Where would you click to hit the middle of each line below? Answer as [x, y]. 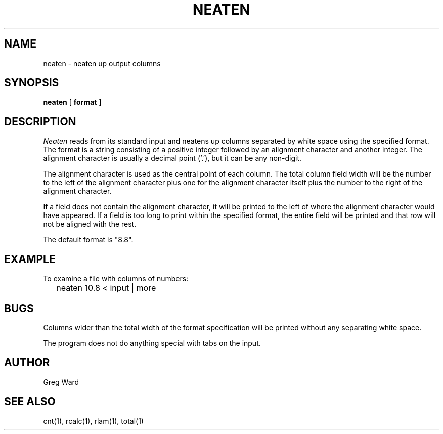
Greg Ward [61, 382]
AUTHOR [27, 363]
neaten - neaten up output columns [102, 63]
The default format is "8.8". [88, 240]
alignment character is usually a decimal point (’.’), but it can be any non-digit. [172, 158]
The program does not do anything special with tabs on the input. [152, 343]
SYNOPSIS [32, 83]
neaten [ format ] [72, 102]
